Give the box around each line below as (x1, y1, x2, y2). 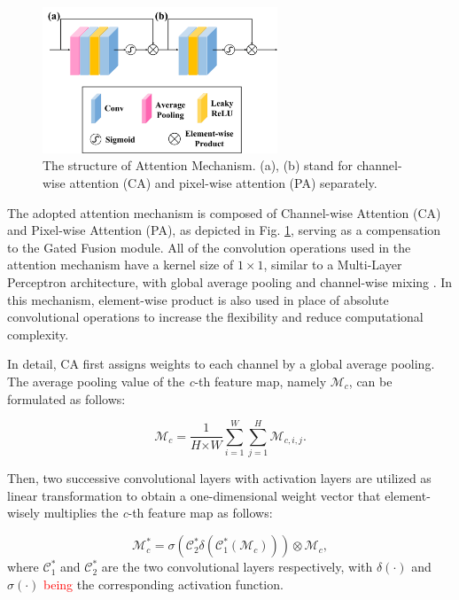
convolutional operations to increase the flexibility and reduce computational (7, 308, 424, 326)
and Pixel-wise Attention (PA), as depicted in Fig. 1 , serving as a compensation (7, 221, 441, 239)
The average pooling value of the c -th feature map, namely (7, 371, 327, 390)
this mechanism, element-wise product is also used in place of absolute (7, 290, 389, 308)
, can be (348, 371, 393, 390)
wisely (7, 503, 41, 522)
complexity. (7, 324, 69, 343)
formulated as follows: (7, 389, 126, 408)
